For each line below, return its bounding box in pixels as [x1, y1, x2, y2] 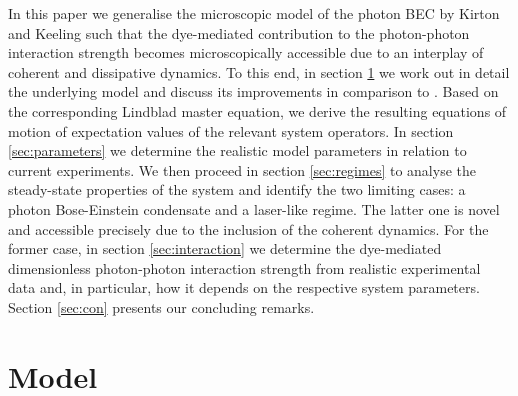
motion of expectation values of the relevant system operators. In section [8, 120, 454, 141]
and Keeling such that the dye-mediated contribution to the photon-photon [8, 22, 470, 43]
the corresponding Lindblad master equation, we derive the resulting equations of [8, 100, 507, 121]
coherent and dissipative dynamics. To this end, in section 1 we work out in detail [8, 61, 510, 82]
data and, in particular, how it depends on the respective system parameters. [8, 277, 480, 298]
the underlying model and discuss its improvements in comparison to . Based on [8, 81, 499, 102]
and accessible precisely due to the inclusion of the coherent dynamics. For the [8, 218, 489, 239]
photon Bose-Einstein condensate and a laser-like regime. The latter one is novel [8, 198, 500, 219]
